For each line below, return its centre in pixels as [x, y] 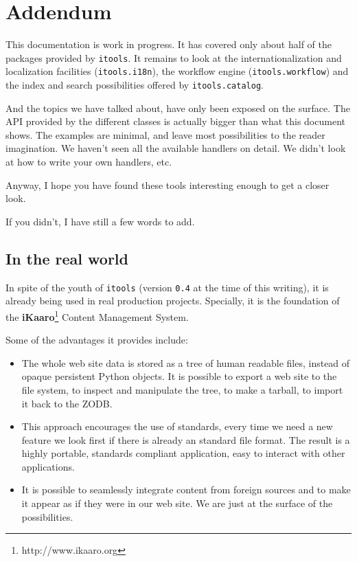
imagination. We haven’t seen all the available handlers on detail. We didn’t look [176, 148]
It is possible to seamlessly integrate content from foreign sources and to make [186, 490]
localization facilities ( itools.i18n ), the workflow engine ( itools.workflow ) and [177, 71]
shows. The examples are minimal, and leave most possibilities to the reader [165, 134]
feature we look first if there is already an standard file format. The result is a [186, 439]
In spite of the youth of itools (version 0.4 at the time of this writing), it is [167, 287]
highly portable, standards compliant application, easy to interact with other [183, 453]
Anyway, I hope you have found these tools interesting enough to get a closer [168, 184]
